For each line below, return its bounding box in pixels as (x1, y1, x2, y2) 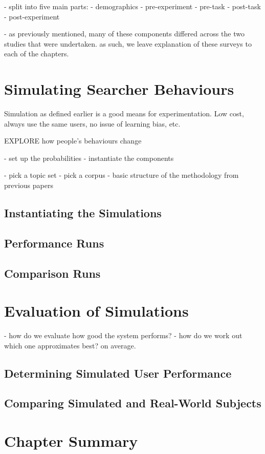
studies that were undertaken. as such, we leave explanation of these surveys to (4, 38, 252, 49)
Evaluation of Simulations (4, 300, 189, 321)
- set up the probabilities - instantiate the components (4, 152, 174, 163)
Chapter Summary (4, 430, 138, 451)
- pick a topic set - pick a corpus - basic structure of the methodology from (4, 170, 239, 180)
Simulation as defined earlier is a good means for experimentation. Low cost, (4, 108, 244, 119)
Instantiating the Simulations (4, 205, 162, 221)
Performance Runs (4, 235, 104, 251)
